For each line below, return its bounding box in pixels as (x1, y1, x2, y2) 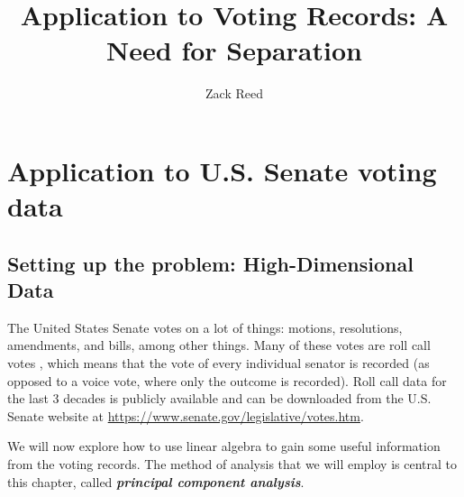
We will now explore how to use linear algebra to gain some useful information (7, 437, 441, 456)
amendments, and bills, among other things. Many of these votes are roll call (7, 336, 431, 354)
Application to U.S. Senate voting (7, 152, 437, 189)
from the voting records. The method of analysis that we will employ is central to (7, 455, 457, 474)
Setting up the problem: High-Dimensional (7, 249, 414, 277)
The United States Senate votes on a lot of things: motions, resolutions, (7, 318, 403, 336)
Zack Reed (205, 84, 263, 103)
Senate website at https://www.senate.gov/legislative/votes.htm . (7, 406, 364, 425)
